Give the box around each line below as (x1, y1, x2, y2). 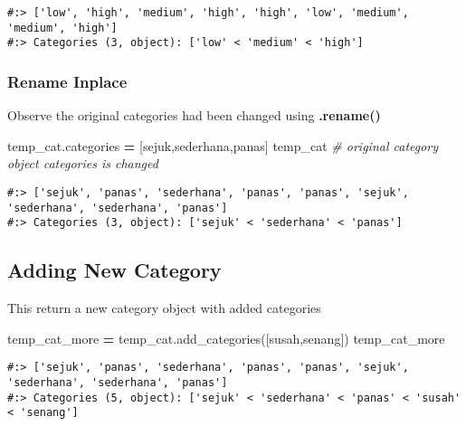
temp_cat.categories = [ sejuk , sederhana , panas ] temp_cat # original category (7, 136, 439, 155)
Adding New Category (7, 256, 222, 284)
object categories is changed (7, 154, 158, 173)
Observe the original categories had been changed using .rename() (7, 106, 381, 125)
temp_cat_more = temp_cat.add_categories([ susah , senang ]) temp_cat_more (7, 328, 445, 347)
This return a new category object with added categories (7, 298, 321, 317)
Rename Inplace (7, 70, 128, 92)
